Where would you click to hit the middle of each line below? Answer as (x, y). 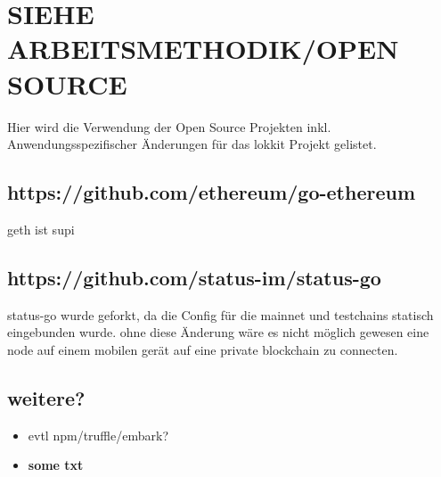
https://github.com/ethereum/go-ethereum (212, 192)
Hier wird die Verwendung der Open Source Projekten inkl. (169, 126)
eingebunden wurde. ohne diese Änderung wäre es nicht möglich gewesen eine (218, 332)
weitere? (46, 397)
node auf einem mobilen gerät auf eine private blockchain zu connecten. (203, 349)
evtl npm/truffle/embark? (98, 435)
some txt (56, 465)
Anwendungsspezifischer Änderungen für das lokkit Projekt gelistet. (192, 144)
